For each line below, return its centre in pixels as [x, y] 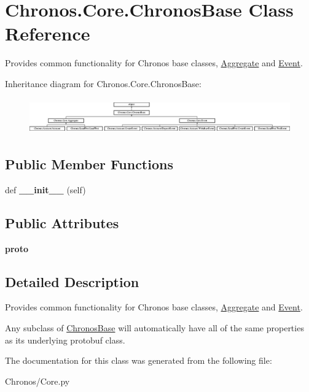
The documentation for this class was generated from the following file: [139, 360]
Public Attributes [62, 222]
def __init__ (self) [45, 189]
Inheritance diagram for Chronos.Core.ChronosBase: [103, 83]
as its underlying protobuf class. [65, 340]
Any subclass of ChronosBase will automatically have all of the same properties [154, 327]
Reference [48, 33]
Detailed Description [72, 281]
